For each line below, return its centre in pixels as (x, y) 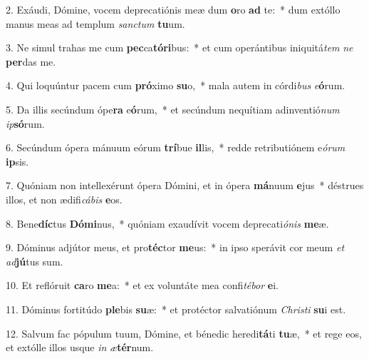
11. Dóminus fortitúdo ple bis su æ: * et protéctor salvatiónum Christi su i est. (176, 309)
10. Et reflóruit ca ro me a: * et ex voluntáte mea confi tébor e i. (142, 285)
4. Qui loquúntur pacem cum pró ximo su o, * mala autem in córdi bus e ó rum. (176, 85)
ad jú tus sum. (35, 261)
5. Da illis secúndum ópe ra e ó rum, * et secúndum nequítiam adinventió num (173, 109)
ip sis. (17, 161)
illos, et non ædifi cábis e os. (64, 199)
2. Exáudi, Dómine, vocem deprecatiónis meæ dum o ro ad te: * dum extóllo (173, 9)
